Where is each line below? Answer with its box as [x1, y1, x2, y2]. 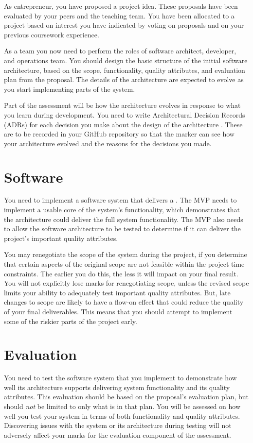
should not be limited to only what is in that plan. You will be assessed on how [4, 401, 241, 411]
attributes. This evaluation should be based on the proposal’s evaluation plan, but [4, 392, 249, 402]
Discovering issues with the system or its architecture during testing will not [4, 420, 232, 430]
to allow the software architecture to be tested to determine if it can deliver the [4, 223, 241, 234]
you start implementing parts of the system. [4, 84, 135, 94]
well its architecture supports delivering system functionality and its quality [4, 382, 230, 392]
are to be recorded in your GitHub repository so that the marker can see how [4, 129, 235, 139]
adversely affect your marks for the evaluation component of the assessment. [4, 429, 231, 440]
